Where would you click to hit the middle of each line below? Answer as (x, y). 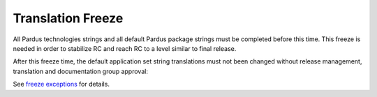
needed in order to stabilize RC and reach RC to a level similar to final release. (125, 48)
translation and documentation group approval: (80, 71)
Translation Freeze (68, 18)
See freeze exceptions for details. (61, 84)
